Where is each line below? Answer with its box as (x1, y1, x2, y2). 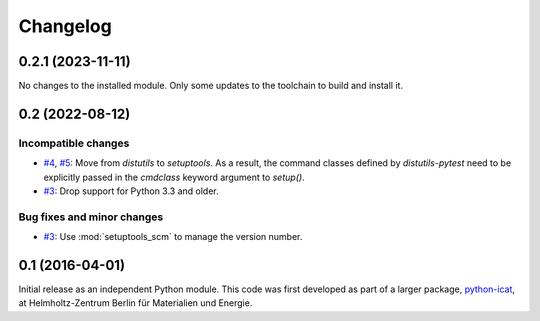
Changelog (18, 15, 112, 37)
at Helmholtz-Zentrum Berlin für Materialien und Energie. (18, 297, 253, 309)
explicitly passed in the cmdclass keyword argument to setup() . (43, 171, 305, 183)
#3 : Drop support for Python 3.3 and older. (43, 185, 219, 197)
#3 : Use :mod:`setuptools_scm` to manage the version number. (43, 231, 303, 243)
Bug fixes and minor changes (18, 210, 164, 224)
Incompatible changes (18, 136, 130, 150)
